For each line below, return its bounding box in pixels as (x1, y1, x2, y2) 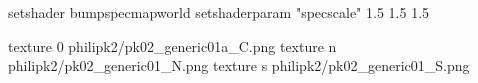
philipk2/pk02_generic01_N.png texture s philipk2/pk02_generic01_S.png (8, 55, 470, 76)
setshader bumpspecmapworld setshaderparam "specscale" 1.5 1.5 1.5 (8, 2, 430, 22)
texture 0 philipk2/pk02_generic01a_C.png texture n (8, 35, 337, 56)
